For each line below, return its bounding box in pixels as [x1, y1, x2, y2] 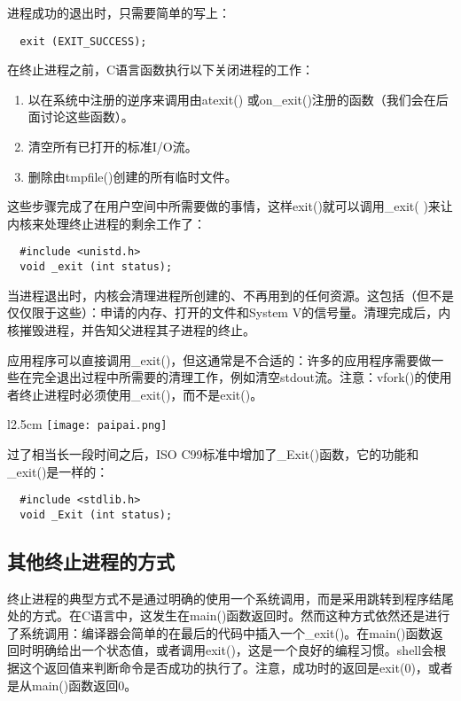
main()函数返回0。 [31, 675, 137, 694]
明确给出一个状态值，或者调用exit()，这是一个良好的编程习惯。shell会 [31, 641, 434, 659]
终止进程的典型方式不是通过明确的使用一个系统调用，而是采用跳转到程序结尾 [7, 588, 454, 607]
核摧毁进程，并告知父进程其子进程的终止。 [7, 320, 255, 339]
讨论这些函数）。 [40, 107, 134, 126]
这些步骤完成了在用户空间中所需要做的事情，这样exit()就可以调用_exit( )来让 [7, 197, 453, 215]
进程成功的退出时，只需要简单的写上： [7, 4, 230, 21]
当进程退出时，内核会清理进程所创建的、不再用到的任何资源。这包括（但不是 [7, 285, 454, 304]
